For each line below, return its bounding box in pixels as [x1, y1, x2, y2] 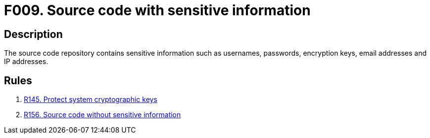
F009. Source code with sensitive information [4, 2, 311, 19]
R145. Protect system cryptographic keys [24, 95, 157, 104]
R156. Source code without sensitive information [24, 110, 181, 119]
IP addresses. [4, 57, 48, 66]
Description [4, 28, 63, 40]
